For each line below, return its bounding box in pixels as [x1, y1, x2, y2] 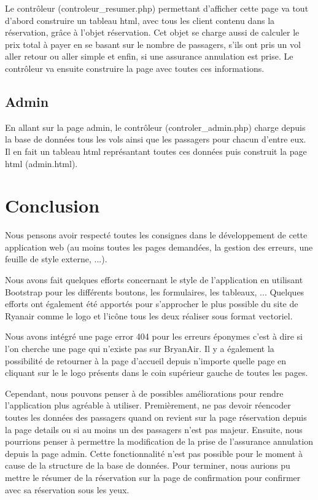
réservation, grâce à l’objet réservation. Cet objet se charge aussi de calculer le [5, 26, 300, 39]
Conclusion [5, 193, 100, 218]
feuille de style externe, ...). [5, 252, 107, 265]
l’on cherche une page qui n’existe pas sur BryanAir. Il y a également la [5, 342, 274, 355]
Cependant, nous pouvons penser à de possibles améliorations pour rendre [5, 386, 284, 399]
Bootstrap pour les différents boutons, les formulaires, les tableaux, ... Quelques [5, 285, 304, 298]
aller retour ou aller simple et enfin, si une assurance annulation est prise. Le [5, 50, 293, 63]
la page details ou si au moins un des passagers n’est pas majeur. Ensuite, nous [5, 423, 303, 436]
